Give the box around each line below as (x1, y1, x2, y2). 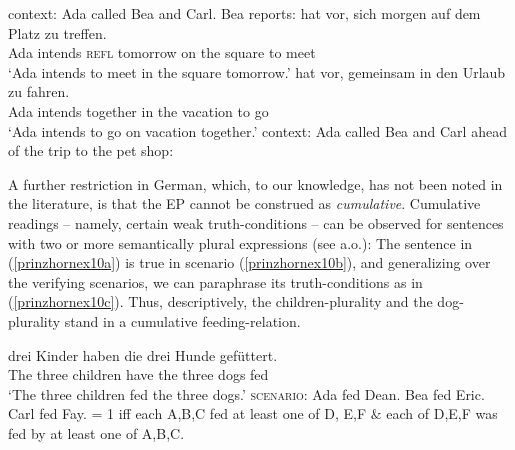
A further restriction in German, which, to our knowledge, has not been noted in (8, 173, 503, 194)
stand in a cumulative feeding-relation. (64, 310, 301, 331)
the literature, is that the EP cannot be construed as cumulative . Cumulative (8, 193, 481, 214)
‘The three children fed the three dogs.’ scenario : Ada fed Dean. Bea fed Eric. (8, 383, 485, 404)
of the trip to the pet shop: (8, 140, 174, 161)
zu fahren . (8, 81, 70, 102)
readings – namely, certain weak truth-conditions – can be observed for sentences (8, 212, 504, 233)
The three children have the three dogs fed (8, 364, 269, 385)
